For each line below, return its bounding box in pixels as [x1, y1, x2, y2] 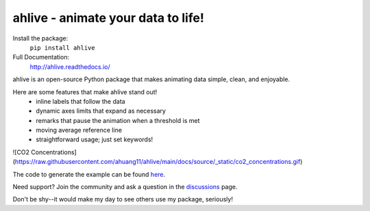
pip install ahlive [29, 44, 95, 51]
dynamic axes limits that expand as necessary [36, 107, 166, 115]
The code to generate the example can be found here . [12, 170, 166, 178]
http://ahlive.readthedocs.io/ [29, 62, 111, 71]
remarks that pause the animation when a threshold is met [36, 116, 200, 124]
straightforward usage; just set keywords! [36, 135, 153, 143]
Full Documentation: [12, 53, 70, 61]
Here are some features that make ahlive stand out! [12, 87, 158, 96]
